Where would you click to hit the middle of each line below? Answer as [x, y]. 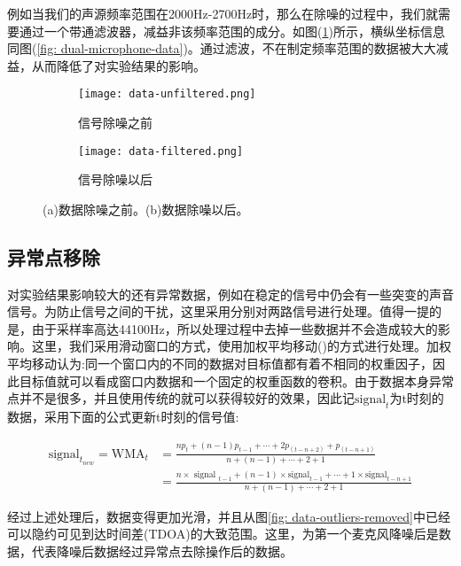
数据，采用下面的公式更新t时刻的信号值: [123, 417]
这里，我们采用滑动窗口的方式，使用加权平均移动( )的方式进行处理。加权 [241, 346]
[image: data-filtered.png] [161, 151]
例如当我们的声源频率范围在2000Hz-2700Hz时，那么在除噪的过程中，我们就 [223, 13]
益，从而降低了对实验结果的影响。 [106, 65]
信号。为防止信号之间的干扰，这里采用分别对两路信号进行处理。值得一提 [218, 311]
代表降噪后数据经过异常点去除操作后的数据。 [162, 550]
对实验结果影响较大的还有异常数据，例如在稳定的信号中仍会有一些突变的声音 [230, 294]
